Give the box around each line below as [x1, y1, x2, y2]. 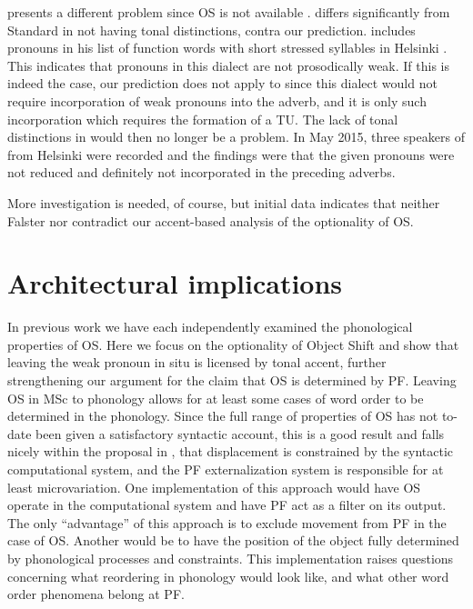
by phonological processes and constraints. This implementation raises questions [7, 548, 454, 567]
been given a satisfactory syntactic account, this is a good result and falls [35, 424, 445, 443]
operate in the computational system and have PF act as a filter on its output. [7, 495, 447, 514]
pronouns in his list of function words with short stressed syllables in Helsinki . [7, 38, 448, 57]
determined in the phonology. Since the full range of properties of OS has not [7, 406, 438, 425]
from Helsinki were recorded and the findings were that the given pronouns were [7, 145, 455, 164]
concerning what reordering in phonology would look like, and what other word [7, 566, 449, 585]
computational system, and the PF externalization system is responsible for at [7, 460, 444, 478]
